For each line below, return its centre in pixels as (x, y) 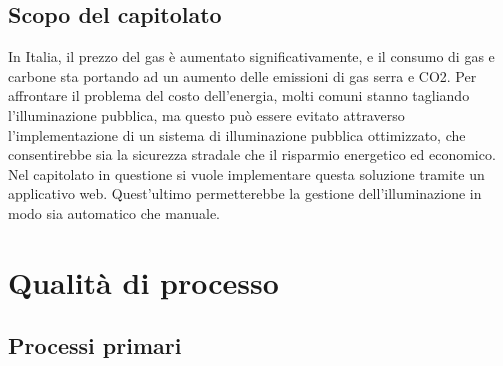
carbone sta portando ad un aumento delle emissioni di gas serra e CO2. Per (242, 75)
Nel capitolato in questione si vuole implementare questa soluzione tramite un (246, 173)
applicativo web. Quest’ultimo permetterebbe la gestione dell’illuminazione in (245, 193)
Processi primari (95, 345)
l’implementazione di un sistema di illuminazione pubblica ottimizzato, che (237, 134)
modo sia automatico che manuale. (114, 212)
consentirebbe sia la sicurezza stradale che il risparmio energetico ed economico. (252, 154)
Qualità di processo (143, 281)
